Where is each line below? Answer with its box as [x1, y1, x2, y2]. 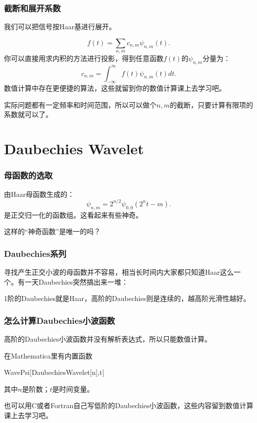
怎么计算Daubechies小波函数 [4, 314, 115, 326]
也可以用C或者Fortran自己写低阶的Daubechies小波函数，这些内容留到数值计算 [4, 400, 254, 411]
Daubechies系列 [4, 247, 66, 259]
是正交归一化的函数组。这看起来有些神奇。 [4, 209, 143, 220]
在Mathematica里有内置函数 [4, 350, 93, 361]
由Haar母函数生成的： [4, 188, 74, 199]
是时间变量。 [52, 383, 94, 394]
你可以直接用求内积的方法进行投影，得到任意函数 [4, 53, 163, 63]
